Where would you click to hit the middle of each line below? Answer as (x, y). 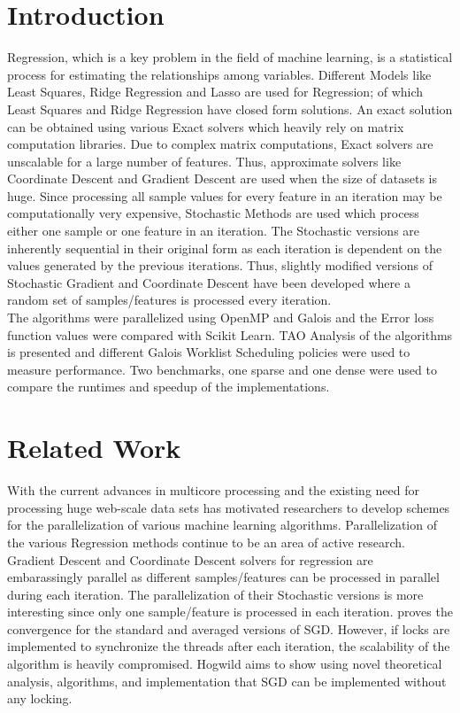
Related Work (94, 448)
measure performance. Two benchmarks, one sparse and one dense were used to (222, 369)
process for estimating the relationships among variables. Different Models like (219, 74)
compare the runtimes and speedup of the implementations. (169, 387)
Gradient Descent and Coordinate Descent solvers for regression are (190, 559)
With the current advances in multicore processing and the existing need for (214, 490)
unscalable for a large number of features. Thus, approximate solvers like (204, 161)
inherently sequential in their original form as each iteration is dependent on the (225, 248)
